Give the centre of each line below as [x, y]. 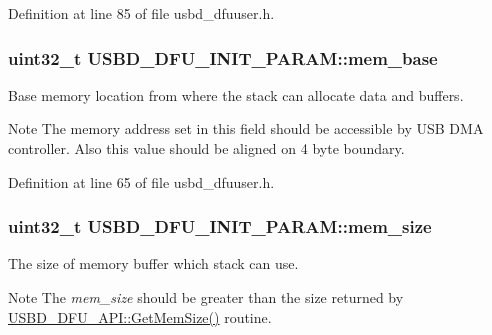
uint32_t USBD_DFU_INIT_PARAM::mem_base [223, 57]
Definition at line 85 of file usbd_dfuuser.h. [141, 13]
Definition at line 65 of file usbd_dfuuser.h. [141, 181]
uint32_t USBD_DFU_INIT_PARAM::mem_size [220, 226]
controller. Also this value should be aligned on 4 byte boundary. [206, 148]
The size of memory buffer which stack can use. [153, 263]
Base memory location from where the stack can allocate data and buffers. [236, 94]
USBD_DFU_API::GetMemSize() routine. [140, 316]
